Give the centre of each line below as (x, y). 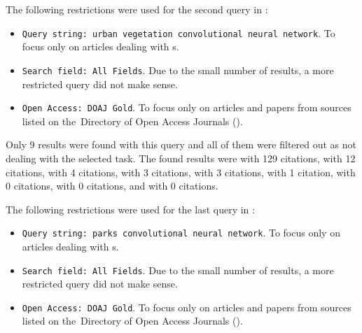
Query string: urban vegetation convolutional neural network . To (179, 33)
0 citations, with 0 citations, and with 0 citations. (112, 186)
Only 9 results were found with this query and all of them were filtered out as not (181, 144)
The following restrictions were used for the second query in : (137, 9)
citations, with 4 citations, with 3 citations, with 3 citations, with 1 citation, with (181, 172)
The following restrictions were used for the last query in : (130, 209)
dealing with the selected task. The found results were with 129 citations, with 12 (181, 158)
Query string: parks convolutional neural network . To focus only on (181, 233)
